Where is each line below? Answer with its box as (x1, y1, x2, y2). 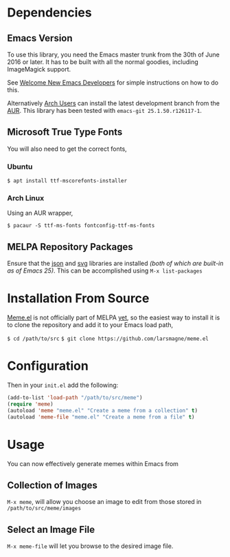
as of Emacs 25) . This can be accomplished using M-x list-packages (7, 266, 203, 275)
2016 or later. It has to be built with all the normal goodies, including (7, 58, 199, 66)
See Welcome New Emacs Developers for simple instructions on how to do (7, 78, 219, 87)
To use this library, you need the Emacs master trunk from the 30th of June (7, 50, 220, 59)
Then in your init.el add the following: (7, 381, 119, 390)
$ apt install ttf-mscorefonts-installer (7, 178, 128, 185)
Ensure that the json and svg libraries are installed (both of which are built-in (7, 260, 224, 268)
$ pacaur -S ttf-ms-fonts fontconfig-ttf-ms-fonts (7, 222, 155, 229)
